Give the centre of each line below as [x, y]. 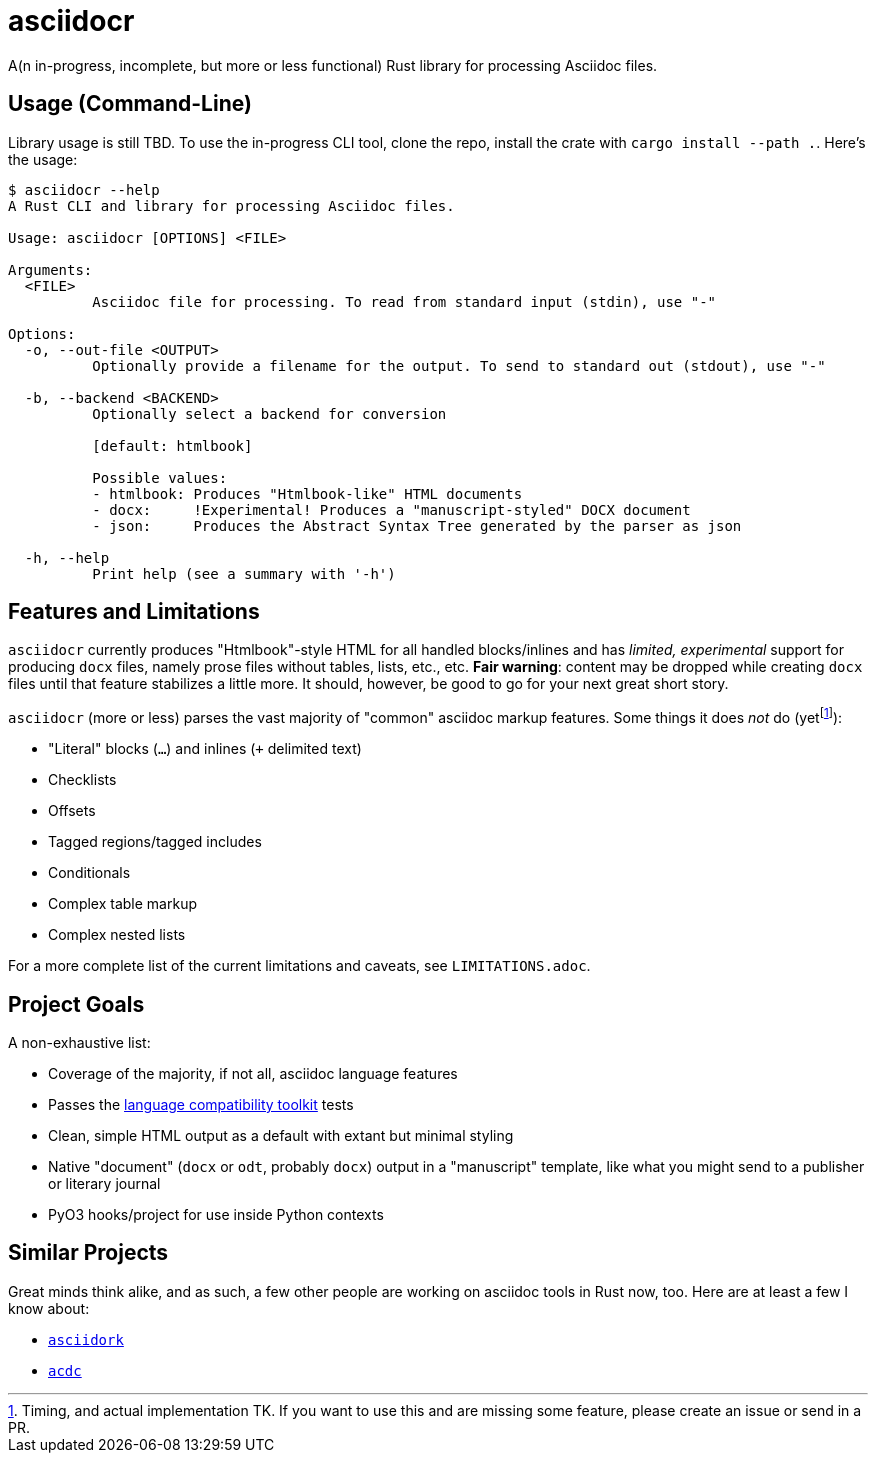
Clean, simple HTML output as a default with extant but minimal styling [281, 1135]
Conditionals [89, 873]
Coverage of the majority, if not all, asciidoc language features [253, 1073]
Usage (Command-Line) [130, 104]
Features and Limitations [134, 612]
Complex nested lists [117, 935]
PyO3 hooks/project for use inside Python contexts [216, 1214]
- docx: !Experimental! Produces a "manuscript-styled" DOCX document [391, 509]
